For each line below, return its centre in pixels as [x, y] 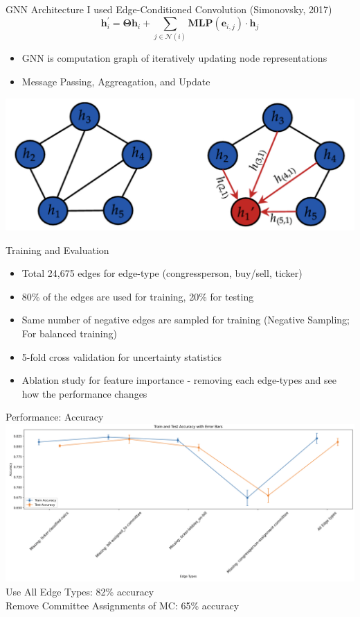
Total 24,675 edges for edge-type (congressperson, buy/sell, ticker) [162, 273]
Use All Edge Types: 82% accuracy [80, 591]
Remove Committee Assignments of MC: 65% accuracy [123, 605]
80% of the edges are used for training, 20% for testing [138, 296]
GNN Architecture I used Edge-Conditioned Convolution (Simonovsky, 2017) [169, 9]
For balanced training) [69, 333]
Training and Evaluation [57, 250]
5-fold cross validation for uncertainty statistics [122, 356]
